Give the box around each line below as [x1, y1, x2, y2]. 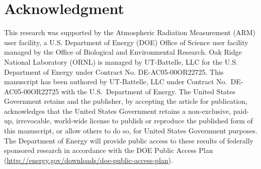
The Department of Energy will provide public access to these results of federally [4, 135, 254, 145]
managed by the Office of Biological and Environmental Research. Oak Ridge [4, 47, 242, 57]
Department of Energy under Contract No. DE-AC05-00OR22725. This [4, 66, 224, 77]
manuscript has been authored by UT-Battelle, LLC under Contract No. [4, 76, 227, 87]
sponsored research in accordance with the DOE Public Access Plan [4, 145, 213, 155]
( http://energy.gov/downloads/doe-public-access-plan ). [4, 154, 173, 165]
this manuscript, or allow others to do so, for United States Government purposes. [4, 125, 257, 136]
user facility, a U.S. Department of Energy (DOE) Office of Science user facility [4, 37, 248, 47]
